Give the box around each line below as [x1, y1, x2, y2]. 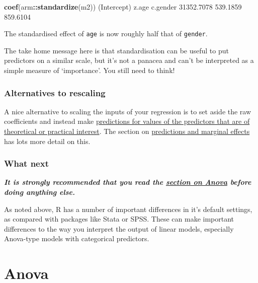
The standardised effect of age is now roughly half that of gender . [4, 28, 208, 39]
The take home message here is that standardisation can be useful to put [4, 45, 229, 55]
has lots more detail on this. [4, 135, 91, 146]
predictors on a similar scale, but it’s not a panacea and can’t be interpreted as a [4, 55, 254, 65]
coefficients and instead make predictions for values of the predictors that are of [4, 116, 250, 126]
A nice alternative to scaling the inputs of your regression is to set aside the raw [4, 106, 251, 116]
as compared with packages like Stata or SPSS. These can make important [4, 214, 234, 224]
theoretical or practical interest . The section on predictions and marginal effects [4, 126, 250, 136]
